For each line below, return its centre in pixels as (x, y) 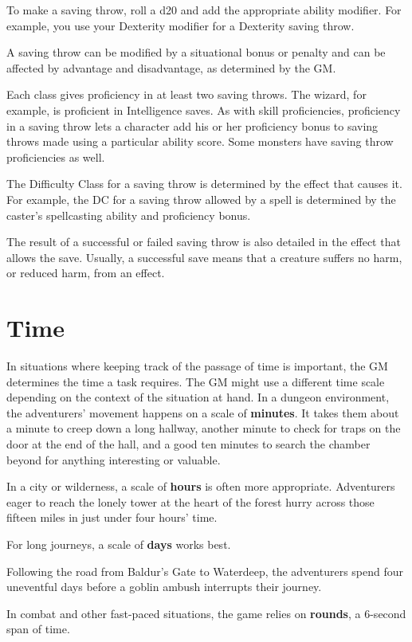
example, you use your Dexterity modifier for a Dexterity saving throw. (180, 25)
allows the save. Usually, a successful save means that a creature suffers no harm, (204, 257)
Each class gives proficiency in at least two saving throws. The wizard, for (186, 94)
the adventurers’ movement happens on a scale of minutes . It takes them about (203, 412)
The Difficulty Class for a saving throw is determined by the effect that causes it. (204, 184)
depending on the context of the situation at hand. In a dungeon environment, (198, 397)
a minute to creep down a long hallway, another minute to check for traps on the (204, 428)
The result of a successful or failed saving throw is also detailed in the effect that (204, 242)
